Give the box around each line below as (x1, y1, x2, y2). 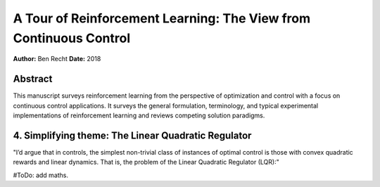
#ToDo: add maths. (13, 171, 69, 179)
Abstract (13, 73, 53, 85)
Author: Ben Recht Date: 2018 (13, 55, 101, 63)
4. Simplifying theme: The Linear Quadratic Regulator (13, 129, 252, 141)
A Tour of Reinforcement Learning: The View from (13, 11, 311, 26)
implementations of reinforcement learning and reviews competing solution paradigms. (13, 111, 265, 120)
